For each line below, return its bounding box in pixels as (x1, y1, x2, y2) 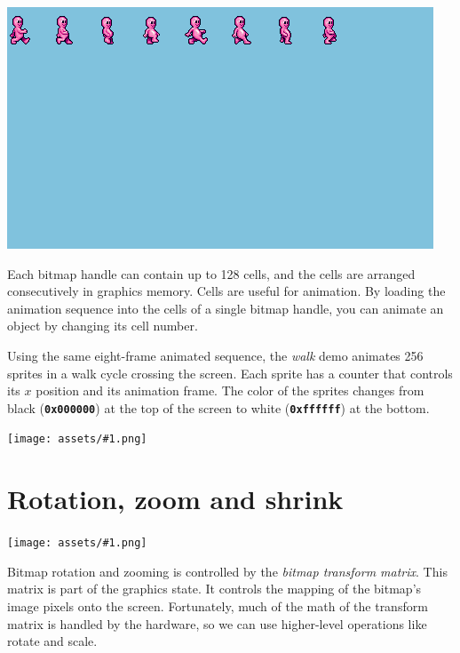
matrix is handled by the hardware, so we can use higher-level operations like (7, 614, 427, 633)
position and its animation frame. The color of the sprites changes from (36, 381, 424, 400)
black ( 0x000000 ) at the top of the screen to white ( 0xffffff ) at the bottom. (7, 398, 430, 417)
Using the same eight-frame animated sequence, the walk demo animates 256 (7, 346, 424, 364)
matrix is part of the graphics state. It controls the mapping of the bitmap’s (7, 579, 422, 598)
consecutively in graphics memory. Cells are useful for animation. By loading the (7, 282, 446, 300)
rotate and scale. (7, 632, 98, 650)
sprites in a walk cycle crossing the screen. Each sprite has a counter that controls (7, 363, 453, 382)
